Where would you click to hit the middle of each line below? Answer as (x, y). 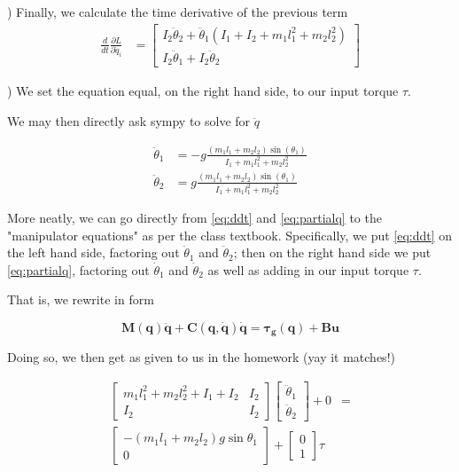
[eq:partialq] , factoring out (78, 269)
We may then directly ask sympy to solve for (129, 120)
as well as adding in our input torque (308, 269)
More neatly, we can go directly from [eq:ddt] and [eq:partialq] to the (194, 217)
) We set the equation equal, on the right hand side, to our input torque (203, 91)
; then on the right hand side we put (332, 252)
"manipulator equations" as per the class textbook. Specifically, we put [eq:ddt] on (230, 235)
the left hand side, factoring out (93, 252)
